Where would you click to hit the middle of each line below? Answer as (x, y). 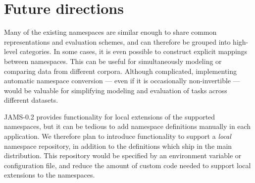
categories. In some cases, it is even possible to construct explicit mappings (133, 51)
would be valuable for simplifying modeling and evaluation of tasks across (116, 90)
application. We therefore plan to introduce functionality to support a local (118, 136)
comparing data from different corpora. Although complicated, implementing (121, 71)
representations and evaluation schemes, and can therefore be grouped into (117, 41)
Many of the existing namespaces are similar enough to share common (110, 32)
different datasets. (31, 100)
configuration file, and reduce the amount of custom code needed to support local (127, 165)
